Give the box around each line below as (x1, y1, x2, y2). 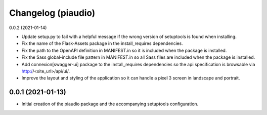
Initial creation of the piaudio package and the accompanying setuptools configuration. (21, 101, 199, 107)
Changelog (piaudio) (9, 7, 95, 18)
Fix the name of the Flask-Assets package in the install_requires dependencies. (21, 40, 183, 46)
